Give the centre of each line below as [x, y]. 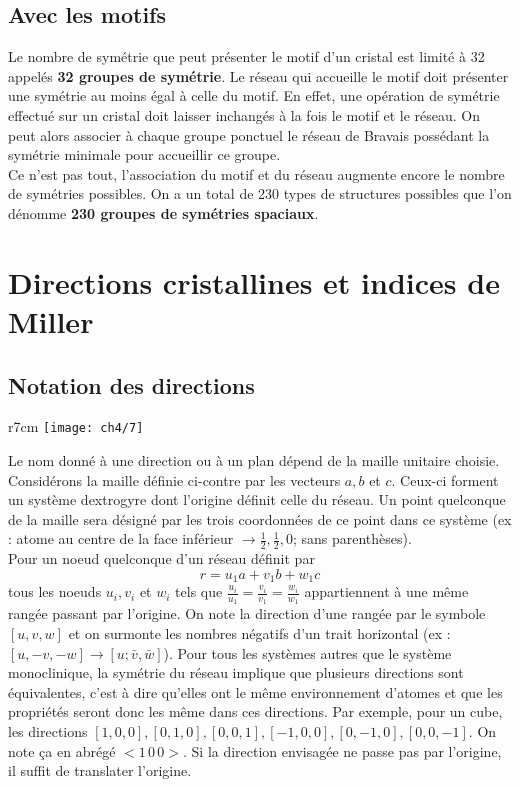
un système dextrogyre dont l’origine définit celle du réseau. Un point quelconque [257, 499]
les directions [48, 731]
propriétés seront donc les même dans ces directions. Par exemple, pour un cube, [255, 711]
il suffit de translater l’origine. [100, 770]
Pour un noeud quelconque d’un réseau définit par [161, 558]
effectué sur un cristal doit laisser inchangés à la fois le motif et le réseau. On [244, 114]
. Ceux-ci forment [445, 479]
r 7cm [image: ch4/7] [76, 426]
